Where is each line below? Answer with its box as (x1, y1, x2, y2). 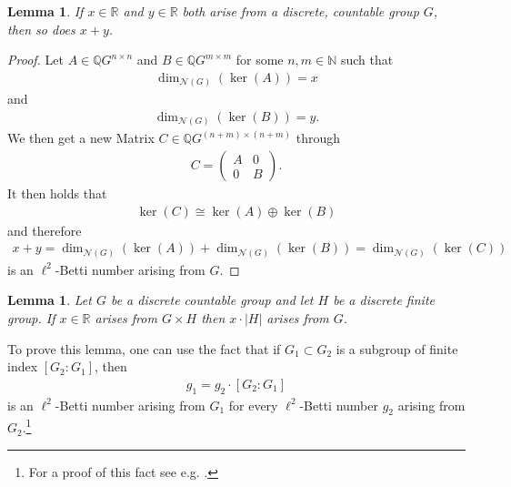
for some (235, 50, 284, 69)
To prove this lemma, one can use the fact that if (7, 339, 281, 358)
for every (228, 395, 278, 414)
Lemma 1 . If (7, 2, 84, 20)
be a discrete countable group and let (110, 290, 314, 309)
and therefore (7, 220, 82, 239)
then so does (7, 19, 75, 38)
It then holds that (7, 184, 107, 203)
